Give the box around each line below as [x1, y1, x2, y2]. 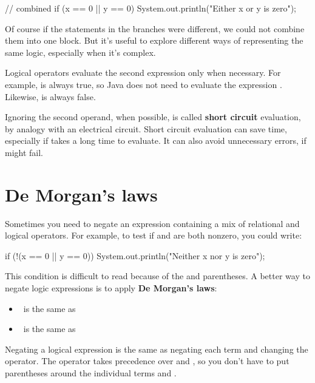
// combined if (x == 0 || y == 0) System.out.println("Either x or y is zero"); [5, 2, 297, 14]
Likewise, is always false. [5, 90, 96, 103]
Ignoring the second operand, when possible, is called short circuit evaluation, [5, 110, 301, 123]
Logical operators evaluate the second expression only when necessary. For [5, 66, 281, 79]
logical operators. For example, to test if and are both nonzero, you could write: [5, 229, 302, 242]
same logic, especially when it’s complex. [5, 46, 156, 58]
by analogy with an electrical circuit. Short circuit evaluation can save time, [5, 122, 287, 135]
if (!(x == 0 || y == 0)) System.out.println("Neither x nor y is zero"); [5, 249, 265, 262]
